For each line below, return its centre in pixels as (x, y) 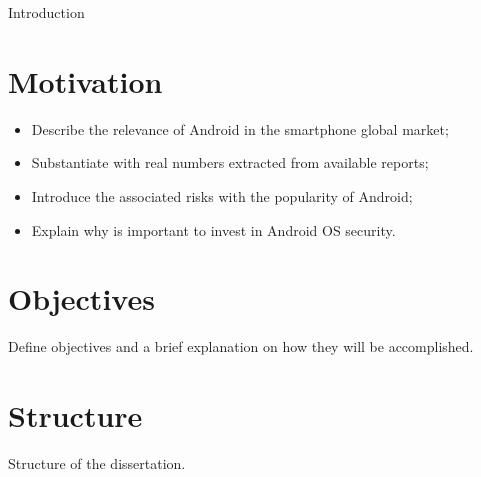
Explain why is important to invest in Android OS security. (213, 229)
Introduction (46, 12)
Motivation (85, 80)
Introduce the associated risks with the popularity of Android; (222, 195)
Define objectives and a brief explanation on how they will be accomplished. (241, 346)
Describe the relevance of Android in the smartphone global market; (240, 128)
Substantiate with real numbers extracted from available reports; (230, 162)
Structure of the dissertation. (97, 462)
